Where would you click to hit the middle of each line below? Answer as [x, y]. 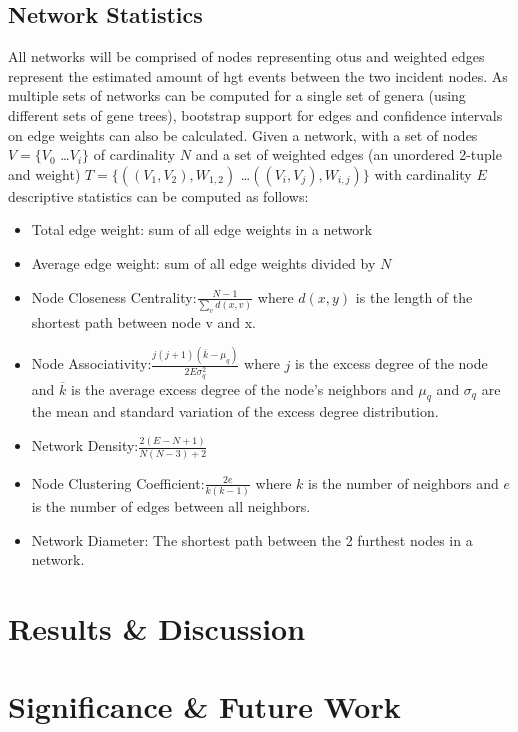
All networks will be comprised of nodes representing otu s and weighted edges [246, 56]
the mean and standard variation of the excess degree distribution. [235, 411]
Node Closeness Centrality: [114, 296]
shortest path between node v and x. [143, 321]
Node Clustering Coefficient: [118, 482]
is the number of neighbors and [403, 482]
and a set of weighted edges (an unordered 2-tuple [348, 154]
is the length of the [414, 296]
